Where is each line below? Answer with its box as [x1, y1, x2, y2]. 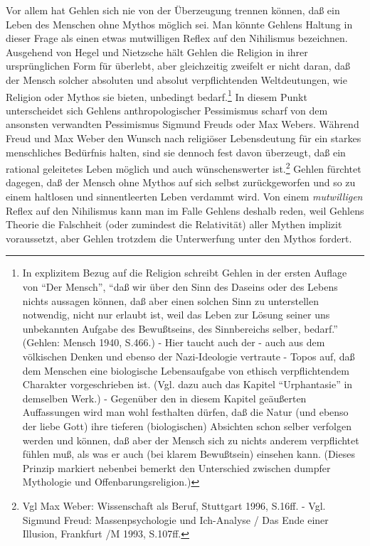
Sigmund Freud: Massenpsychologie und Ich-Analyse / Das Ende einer [22, 512, 329, 527]
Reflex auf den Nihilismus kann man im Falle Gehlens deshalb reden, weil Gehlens [6, 203, 364, 218]
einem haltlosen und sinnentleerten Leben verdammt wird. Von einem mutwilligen [6, 189, 363, 204]
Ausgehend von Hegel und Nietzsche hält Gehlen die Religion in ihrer [6, 44, 308, 59]
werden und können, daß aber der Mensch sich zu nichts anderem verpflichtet [22, 432, 359, 447]
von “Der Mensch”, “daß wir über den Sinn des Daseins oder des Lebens [22, 279, 338, 294]
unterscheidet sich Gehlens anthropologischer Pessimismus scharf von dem [6, 102, 328, 117]
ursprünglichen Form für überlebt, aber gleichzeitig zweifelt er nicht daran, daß [6, 58, 351, 73]
